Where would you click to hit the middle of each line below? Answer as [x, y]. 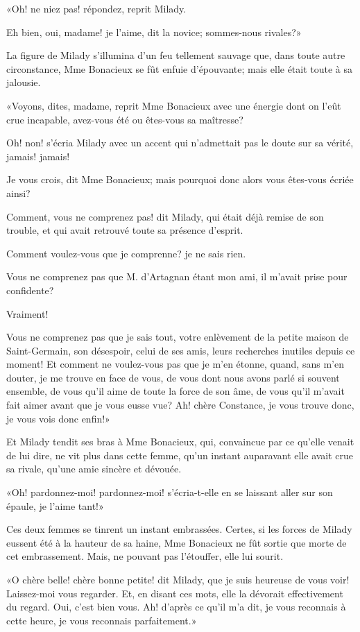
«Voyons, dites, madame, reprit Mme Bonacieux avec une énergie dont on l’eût [174, 105]
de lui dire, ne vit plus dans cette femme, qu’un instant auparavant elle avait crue [180, 455]
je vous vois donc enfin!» [58, 418]
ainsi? [18, 193]
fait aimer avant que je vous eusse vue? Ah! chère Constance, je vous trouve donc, [180, 405]
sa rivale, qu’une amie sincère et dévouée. [94, 469]
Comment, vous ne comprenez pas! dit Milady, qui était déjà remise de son [165, 216]
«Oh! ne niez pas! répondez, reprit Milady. [96, 8]
